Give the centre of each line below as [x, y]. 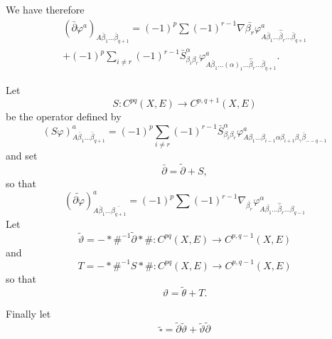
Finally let [28, 314]
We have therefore [45, 9]
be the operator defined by [64, 116]
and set [22, 156]
